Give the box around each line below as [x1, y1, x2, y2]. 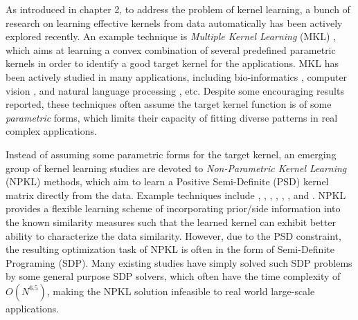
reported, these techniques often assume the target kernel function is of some [6, 97, 332, 111]
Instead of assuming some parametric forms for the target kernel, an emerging [6, 147, 337, 161]
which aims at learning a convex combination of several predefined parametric [6, 42, 336, 57]
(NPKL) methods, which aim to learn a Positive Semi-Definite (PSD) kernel [6, 174, 329, 189]
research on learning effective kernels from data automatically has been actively [6, 15, 343, 30]
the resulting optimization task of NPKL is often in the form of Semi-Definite [6, 242, 334, 256]
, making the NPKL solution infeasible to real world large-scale [46, 283, 315, 298]
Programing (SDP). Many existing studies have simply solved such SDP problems [6, 255, 352, 270]
